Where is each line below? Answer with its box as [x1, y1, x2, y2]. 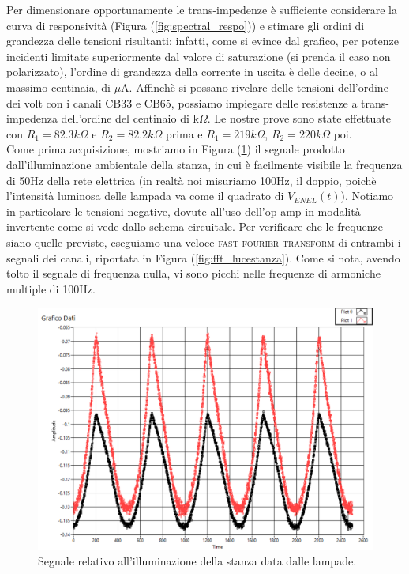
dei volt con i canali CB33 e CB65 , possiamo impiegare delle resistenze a [6, 94, 358, 111]
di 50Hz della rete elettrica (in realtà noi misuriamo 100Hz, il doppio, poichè [6, 172, 377, 188]
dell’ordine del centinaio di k [61, 110, 199, 127]
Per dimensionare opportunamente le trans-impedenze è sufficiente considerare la [6, 2, 397, 17]
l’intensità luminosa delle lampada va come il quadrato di [6, 187, 284, 204]
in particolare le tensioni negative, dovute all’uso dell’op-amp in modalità [6, 202, 361, 219]
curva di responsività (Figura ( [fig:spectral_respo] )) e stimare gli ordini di [6, 17, 365, 33]
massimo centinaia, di [6, 78, 111, 95]
